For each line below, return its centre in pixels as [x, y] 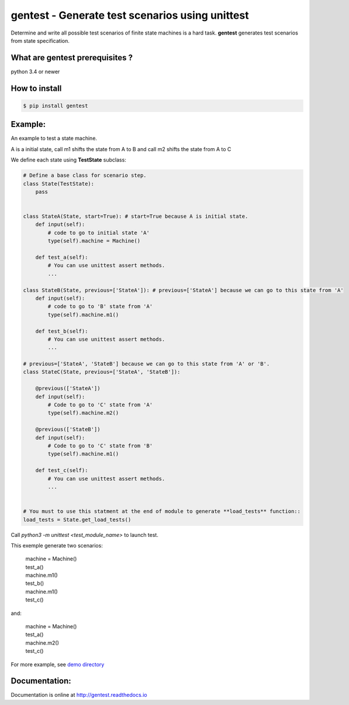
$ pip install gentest [56, 106]
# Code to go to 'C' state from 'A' [100, 405]
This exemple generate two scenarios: [57, 545]
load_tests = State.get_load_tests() [77, 519]
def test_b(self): [62, 331]
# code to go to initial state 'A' [99, 232]
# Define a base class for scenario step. [85, 175]
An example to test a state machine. [54, 138]
